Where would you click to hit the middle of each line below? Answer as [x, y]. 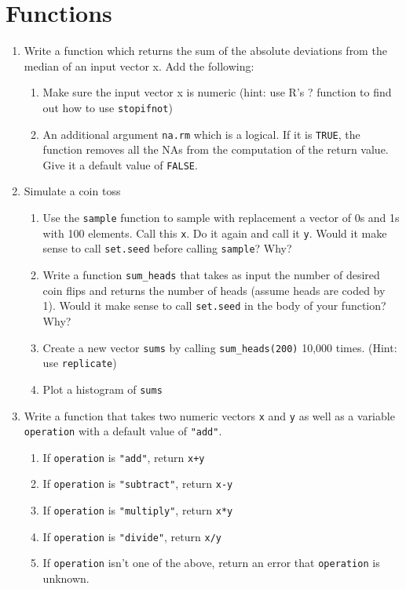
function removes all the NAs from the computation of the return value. [216, 149]
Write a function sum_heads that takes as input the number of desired [211, 275]
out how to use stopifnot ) [108, 107]
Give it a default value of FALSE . [120, 164]
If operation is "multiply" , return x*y [138, 510]
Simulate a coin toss [72, 191]
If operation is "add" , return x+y [124, 457]
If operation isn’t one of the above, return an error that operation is [211, 563]
